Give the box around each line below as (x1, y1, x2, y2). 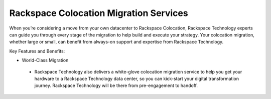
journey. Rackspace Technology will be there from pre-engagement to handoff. (34, 82, 198, 88)
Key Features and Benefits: (9, 48, 65, 54)
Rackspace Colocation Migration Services (9, 7, 188, 18)
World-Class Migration (22, 57, 69, 63)
